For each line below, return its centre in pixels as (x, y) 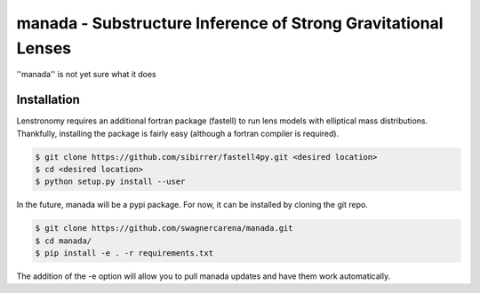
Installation (48, 100)
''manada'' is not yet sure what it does (86, 75)
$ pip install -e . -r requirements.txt (124, 253)
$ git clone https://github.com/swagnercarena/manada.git (164, 228)
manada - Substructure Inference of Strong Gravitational (230, 23)
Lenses (44, 48)
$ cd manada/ (64, 241)
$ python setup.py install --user (110, 182)
